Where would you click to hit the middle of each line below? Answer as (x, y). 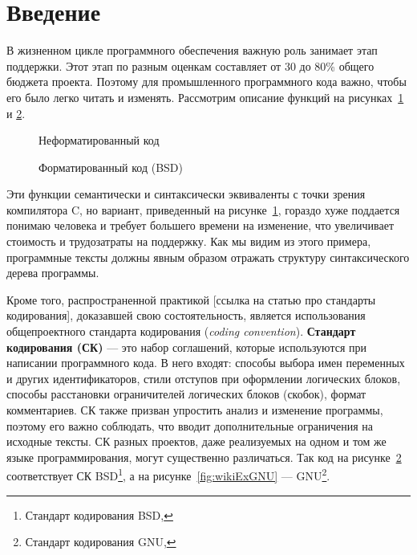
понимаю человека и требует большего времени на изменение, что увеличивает (200, 225)
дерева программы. (53, 273)
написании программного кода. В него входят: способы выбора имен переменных (206, 363)
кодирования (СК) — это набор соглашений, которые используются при (186, 347)
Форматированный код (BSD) (111, 167)
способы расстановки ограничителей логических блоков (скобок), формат (186, 394)
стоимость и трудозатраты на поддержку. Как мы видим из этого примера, (189, 241)
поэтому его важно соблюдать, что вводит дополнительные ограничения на (190, 425)
